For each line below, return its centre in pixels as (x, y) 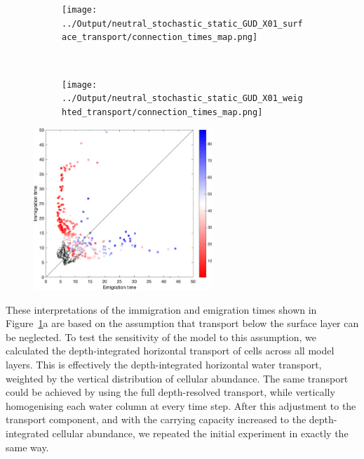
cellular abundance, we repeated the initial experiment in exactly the (200, 433)
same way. (27, 447)
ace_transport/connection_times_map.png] (160, 38)
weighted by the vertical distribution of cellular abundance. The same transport (177, 378)
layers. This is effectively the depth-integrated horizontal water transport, (164, 365)
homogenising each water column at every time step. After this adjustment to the (181, 405)
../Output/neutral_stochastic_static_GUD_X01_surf (182, 24)
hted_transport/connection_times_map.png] (162, 112)
